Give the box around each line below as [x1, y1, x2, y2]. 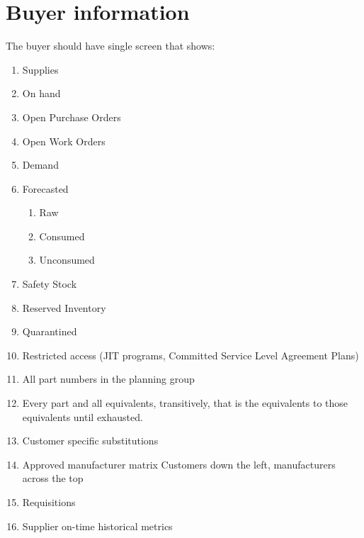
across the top [22, 471, 84, 486]
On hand [22, 86, 61, 101]
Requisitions [22, 495, 76, 509]
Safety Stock [22, 276, 77, 291]
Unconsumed [39, 252, 95, 267]
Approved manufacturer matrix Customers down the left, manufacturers [22, 456, 336, 471]
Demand [22, 157, 59, 172]
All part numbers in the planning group [22, 371, 195, 386]
